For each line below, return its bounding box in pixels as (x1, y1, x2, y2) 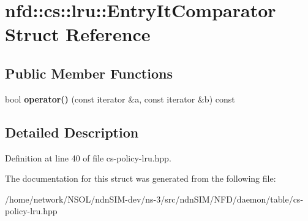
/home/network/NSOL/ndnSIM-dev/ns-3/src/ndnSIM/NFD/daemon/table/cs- (5, 192, 304, 205)
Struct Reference (5, 21, 151, 47)
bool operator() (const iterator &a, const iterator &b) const (5, 92, 235, 105)
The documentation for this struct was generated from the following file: (5, 172, 276, 185)
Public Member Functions (5, 63, 173, 82)
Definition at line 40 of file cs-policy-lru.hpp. (5, 151, 171, 164)
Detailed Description (5, 122, 139, 141)
